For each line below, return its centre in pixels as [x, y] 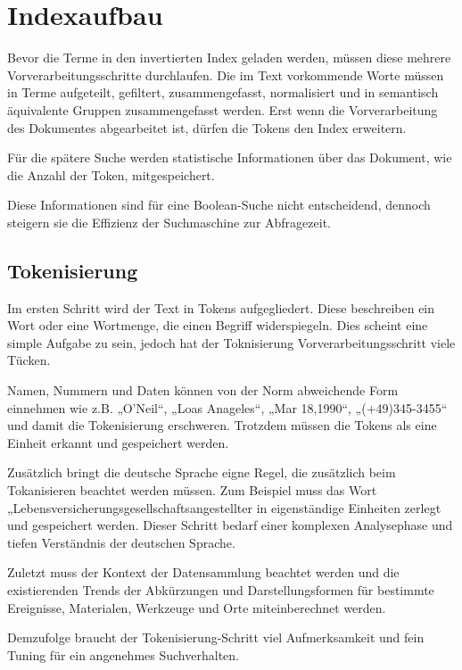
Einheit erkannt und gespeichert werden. [118, 442]
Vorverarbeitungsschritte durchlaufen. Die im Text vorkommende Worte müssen [226, 74]
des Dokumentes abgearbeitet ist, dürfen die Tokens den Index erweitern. [207, 127]
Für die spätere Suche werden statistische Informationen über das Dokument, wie [230, 157]
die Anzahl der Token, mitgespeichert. [111, 174]
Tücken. [29, 360]
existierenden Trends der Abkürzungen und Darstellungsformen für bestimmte [221, 589]
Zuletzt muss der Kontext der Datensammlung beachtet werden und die [203, 572]
